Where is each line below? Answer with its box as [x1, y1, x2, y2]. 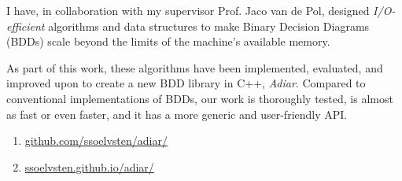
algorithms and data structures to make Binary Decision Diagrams [48, 17, 370, 34]
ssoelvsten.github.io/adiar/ [24, 158, 154, 175]
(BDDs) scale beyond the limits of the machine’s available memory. [6, 33, 330, 50]
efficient [6, 17, 45, 34]
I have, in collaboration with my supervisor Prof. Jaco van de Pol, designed [6, 2, 370, 18]
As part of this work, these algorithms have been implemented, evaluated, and [6, 59, 383, 76]
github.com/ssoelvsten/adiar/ [24, 132, 168, 149]
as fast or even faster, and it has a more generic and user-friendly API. [6, 105, 348, 122]
